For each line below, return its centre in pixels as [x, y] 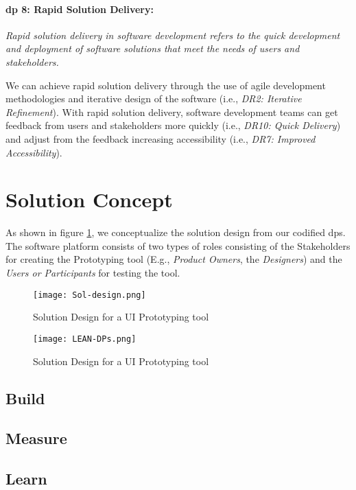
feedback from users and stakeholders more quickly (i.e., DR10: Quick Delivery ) [173, 125]
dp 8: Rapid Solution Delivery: [80, 9]
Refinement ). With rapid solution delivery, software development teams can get [172, 112]
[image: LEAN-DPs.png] [85, 339]
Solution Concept [89, 199]
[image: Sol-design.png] [90, 295]
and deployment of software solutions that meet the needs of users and [153, 48]
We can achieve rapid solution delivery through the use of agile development [166, 85]
